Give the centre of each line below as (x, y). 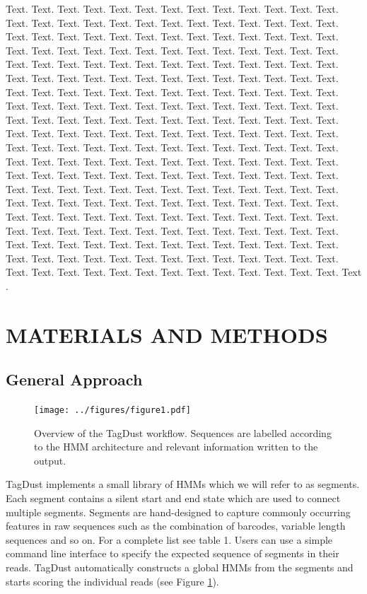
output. (50, 460)
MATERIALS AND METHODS (167, 334)
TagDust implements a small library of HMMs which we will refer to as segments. (183, 484)
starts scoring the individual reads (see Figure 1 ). (112, 581)
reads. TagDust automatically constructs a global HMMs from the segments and (180, 567)
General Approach (74, 379)
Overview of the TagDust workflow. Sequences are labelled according (183, 432)
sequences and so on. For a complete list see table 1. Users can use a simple (169, 539)
